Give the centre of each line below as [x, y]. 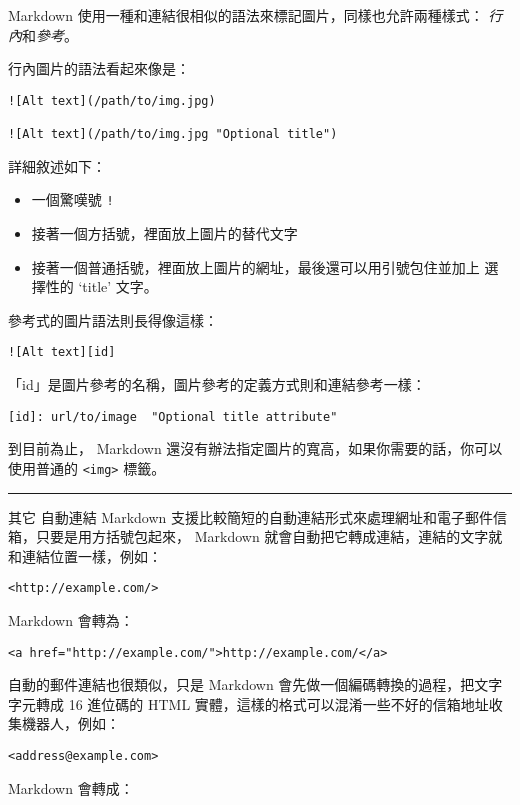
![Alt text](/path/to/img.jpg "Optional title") [173, 134]
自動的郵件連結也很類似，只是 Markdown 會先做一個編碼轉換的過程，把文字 [255, 684]
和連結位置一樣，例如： [85, 555]
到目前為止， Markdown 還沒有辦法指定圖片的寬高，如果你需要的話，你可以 [255, 448]
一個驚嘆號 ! [72, 199]
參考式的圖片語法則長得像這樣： [113, 319]
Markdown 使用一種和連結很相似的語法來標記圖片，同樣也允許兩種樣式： [246, 15]
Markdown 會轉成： [71, 787]
